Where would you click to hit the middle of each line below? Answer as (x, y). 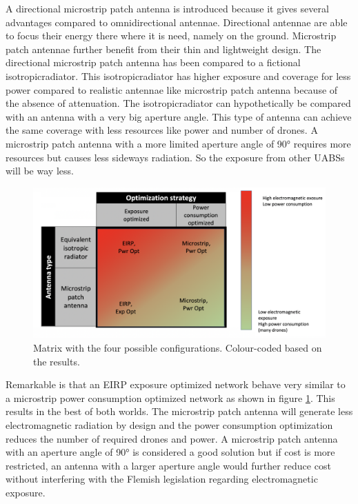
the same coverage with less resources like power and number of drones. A (162, 130)
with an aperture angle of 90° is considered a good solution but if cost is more (170, 452)
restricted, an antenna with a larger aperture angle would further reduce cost (168, 465)
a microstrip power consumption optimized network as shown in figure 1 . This (170, 397)
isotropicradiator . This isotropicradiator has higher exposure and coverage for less (178, 75)
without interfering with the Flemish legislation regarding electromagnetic (162, 479)
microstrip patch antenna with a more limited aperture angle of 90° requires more (178, 143)
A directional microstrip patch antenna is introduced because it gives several (167, 8)
